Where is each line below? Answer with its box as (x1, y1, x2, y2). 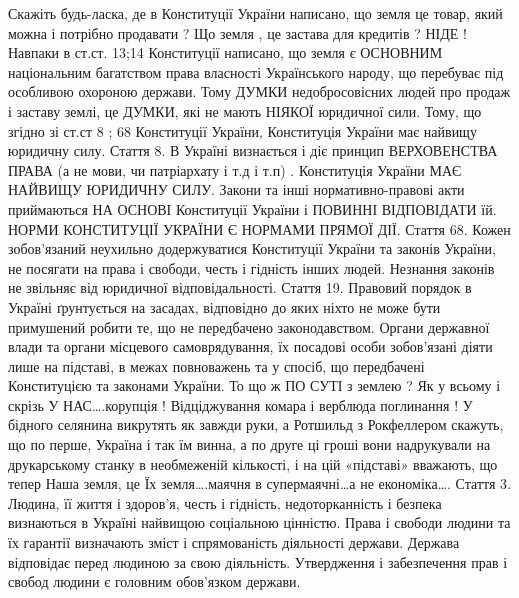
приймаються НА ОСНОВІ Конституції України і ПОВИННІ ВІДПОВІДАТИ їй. (8, 198, 497, 219)
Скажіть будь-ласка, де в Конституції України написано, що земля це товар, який (8, 3, 503, 23)
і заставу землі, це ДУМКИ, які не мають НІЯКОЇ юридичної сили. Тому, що (8, 100, 482, 121)
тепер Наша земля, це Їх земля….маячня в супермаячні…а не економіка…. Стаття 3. (8, 473, 511, 494)
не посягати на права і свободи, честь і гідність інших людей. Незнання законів (8, 257, 495, 278)
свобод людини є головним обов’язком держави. (8, 571, 301, 592)
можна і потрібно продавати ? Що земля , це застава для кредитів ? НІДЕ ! (8, 22, 467, 43)
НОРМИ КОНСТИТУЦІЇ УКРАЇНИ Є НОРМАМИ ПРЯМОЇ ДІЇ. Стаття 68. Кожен (8, 218, 511, 239)
